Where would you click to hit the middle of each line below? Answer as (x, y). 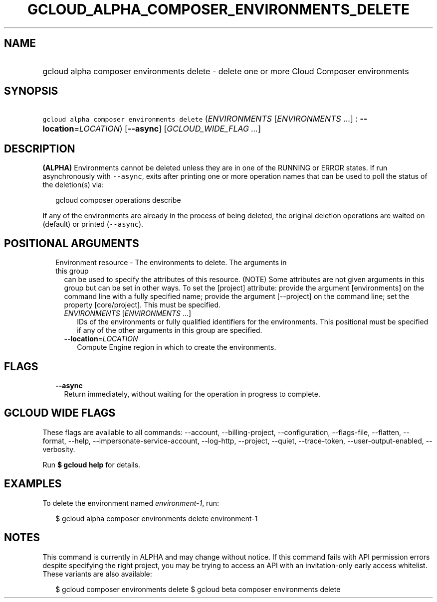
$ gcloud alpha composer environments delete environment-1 (157, 518)
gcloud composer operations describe (118, 200)
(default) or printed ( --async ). (93, 224)
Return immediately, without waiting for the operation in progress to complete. (192, 394)
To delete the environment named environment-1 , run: (131, 503)
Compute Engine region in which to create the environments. (177, 347)
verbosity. (59, 449)
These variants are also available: (97, 574)
